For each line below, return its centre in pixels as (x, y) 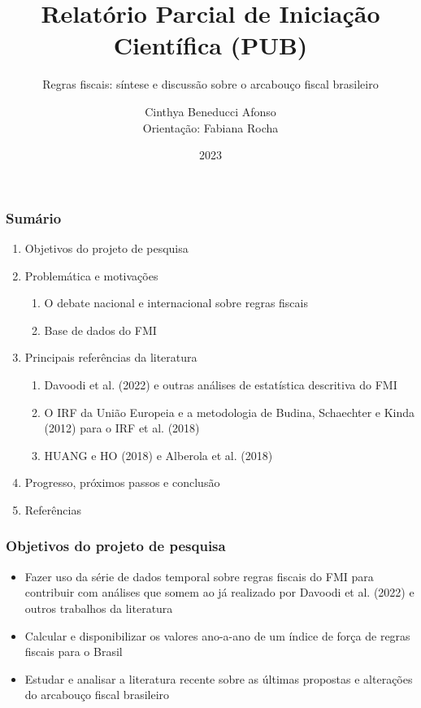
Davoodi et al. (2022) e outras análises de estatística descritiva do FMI (221, 384)
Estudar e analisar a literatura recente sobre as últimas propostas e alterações (219, 678)
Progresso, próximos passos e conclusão (122, 482)
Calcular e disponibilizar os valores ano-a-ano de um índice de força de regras (217, 635)
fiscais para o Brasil (74, 652)
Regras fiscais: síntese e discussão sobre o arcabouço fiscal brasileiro (210, 84)
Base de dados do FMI (100, 330)
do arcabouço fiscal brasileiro (97, 695)
